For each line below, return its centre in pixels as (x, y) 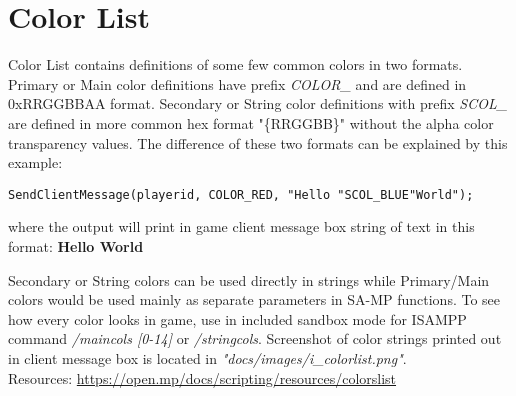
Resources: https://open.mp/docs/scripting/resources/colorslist (202, 377)
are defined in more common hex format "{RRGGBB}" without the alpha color (251, 122)
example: (35, 162)
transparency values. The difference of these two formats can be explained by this (258, 142)
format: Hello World (76, 245)
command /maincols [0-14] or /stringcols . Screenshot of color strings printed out (255, 338)
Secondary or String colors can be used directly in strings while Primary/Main (249, 279)
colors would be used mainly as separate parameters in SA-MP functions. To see (254, 299)
